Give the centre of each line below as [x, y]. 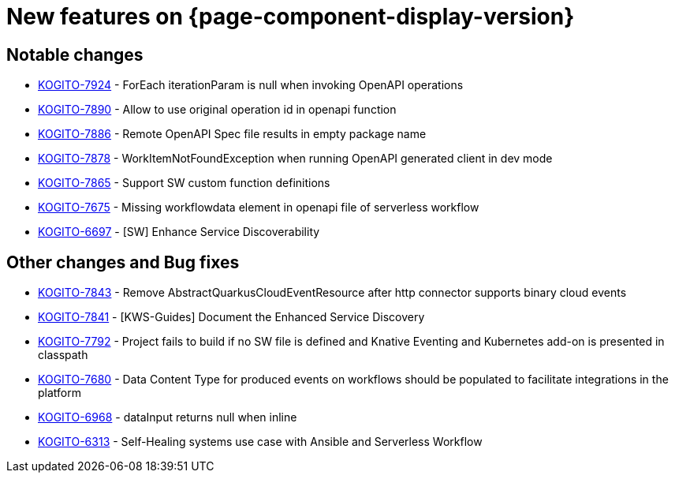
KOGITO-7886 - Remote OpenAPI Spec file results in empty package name [232, 134]
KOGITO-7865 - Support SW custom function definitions [184, 183]
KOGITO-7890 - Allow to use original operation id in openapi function [217, 110]
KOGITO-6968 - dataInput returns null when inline [168, 417]
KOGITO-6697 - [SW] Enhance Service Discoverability [179, 232]
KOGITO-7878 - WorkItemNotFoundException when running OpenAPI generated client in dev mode [295, 159]
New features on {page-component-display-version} [291, 17]
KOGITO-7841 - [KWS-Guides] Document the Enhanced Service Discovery [231, 317]
